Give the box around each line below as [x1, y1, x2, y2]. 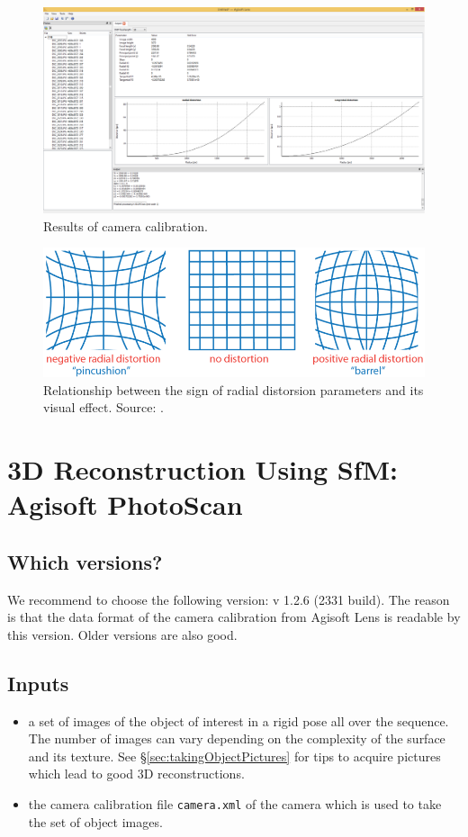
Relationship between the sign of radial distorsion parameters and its [43, 380, 424, 399]
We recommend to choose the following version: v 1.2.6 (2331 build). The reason [7, 589, 450, 608]
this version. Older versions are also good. [7, 625, 238, 643]
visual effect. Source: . [43, 398, 164, 417]
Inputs [7, 669, 69, 697]
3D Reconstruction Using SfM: [7, 450, 398, 487]
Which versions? [7, 547, 163, 575]
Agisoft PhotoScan [7, 486, 243, 523]
